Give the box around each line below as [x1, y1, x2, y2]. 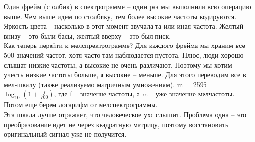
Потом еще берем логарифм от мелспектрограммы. [4, 99, 158, 110]
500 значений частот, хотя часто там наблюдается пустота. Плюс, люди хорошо [4, 49, 244, 60]
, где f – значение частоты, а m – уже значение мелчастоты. [54, 89, 235, 99]
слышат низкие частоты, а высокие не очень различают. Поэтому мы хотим [4, 59, 232, 70]
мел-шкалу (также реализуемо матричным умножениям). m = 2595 [4, 79, 207, 89]
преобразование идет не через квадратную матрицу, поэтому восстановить [4, 119, 229, 129]
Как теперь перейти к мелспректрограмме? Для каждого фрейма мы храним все [4, 40, 245, 50]
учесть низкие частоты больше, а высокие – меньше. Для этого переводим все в [4, 69, 246, 80]
